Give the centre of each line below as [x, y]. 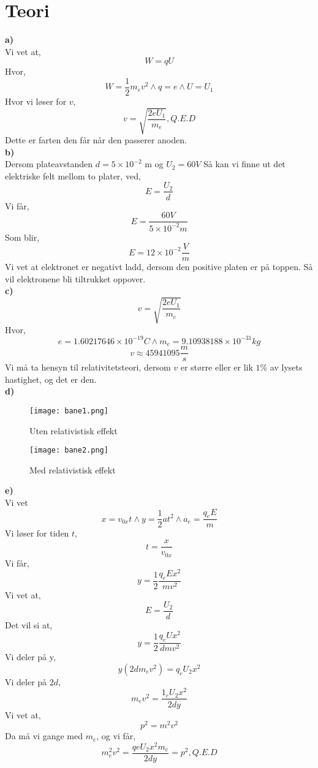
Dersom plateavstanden [49, 164]
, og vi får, [116, 736]
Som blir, [22, 237]
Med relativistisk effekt [73, 469]
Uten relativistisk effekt [74, 430]
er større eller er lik [217, 367]
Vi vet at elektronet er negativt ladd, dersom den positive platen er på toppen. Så [159, 267]
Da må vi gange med [44, 736]
